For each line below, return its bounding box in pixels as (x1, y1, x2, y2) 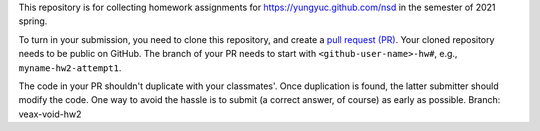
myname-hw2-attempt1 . (18, 61, 122, 74)
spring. (18, 15, 48, 27)
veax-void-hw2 (18, 108, 82, 120)
